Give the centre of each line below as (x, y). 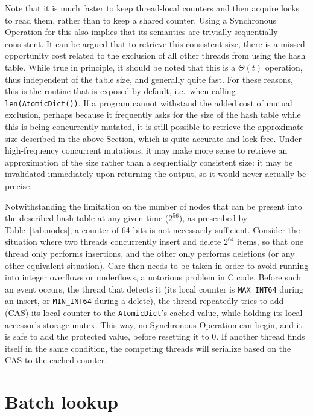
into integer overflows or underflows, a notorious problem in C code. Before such (153, 277)
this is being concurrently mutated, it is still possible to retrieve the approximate (154, 126)
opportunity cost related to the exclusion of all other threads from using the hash (155, 55)
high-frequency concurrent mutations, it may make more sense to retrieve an (146, 150)
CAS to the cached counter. (56, 360)
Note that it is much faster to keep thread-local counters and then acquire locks (152, 8)
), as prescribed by (213, 218)
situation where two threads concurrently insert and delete (113, 241)
